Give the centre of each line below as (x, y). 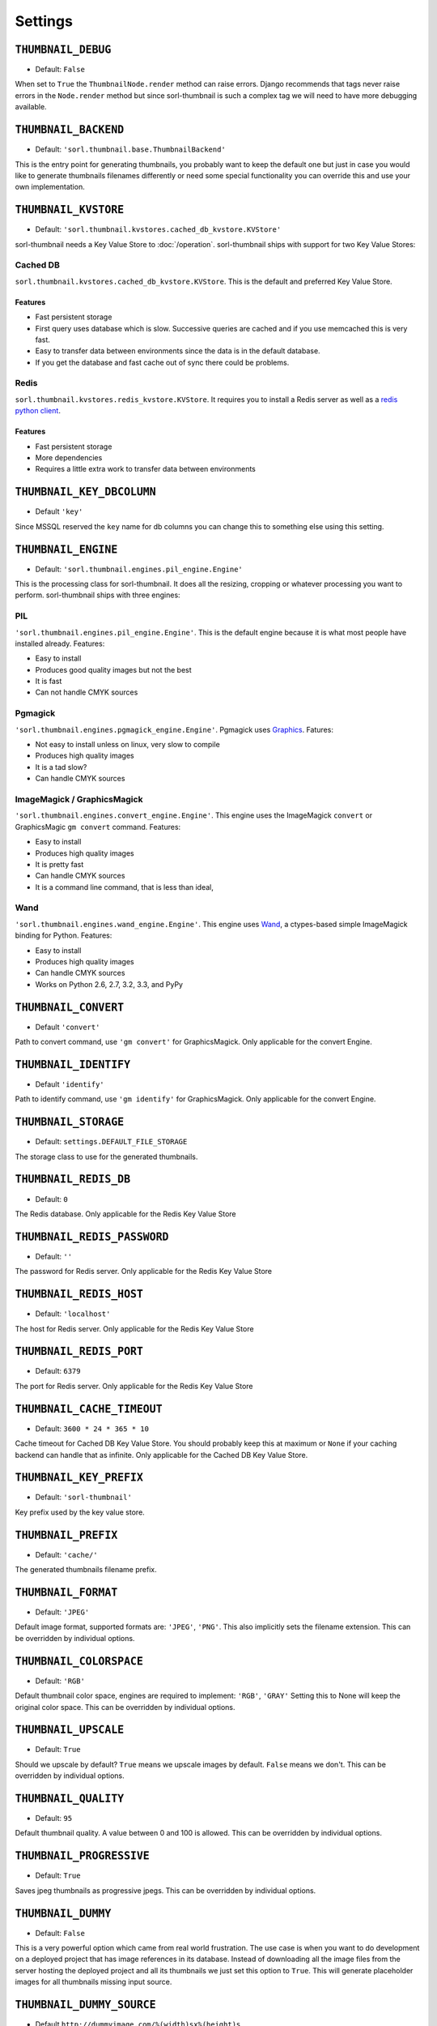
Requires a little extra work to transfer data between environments (146, 469)
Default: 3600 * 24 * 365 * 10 (92, 1428)
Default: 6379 (58, 1371)
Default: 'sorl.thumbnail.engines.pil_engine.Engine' (139, 569)
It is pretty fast (59, 864)
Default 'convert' (68, 1027)
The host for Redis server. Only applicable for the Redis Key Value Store (134, 1328)
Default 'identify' (70, 1084)
